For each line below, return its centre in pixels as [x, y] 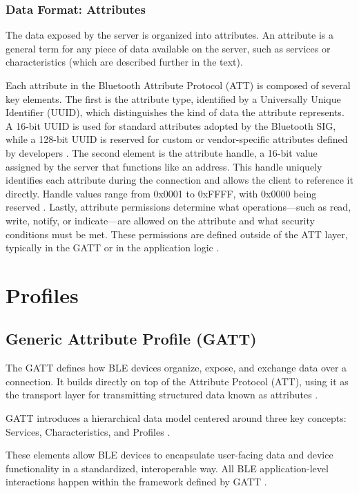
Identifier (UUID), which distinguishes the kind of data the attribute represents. [175, 112]
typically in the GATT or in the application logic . [113, 248]
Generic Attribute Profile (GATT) [131, 339]
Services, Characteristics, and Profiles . [88, 431]
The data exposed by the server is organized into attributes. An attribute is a [170, 35]
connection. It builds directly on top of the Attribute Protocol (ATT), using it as [177, 381]
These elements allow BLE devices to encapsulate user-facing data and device [169, 455]
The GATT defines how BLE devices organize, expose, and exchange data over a [176, 368]
